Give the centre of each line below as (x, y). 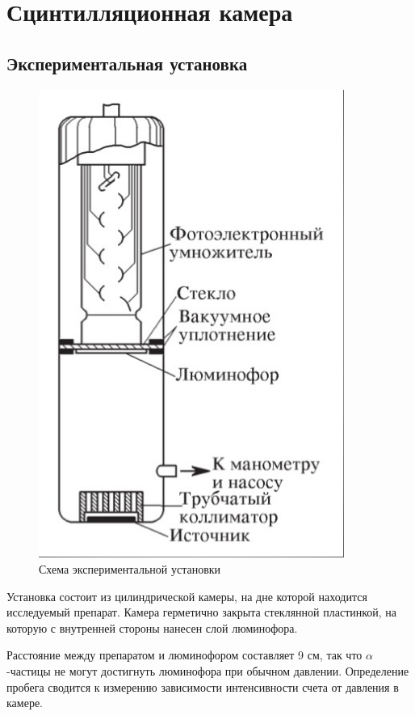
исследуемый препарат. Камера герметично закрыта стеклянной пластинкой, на (202, 612)
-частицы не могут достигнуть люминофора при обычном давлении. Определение (208, 670)
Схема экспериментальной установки (130, 568)
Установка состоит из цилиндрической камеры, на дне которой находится (187, 596)
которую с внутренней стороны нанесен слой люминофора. (152, 627)
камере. (25, 703)
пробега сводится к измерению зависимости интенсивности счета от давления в (203, 686)
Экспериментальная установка (127, 63)
